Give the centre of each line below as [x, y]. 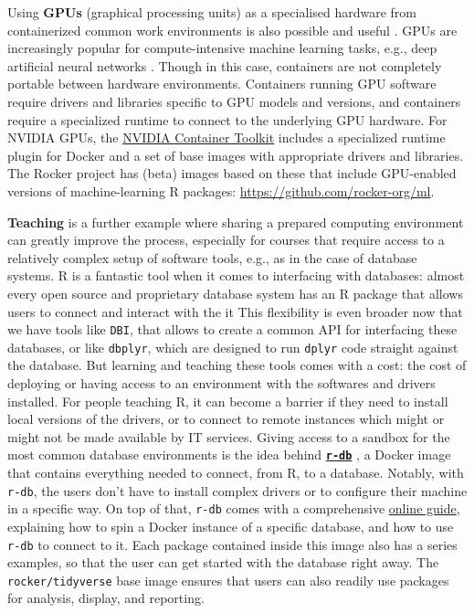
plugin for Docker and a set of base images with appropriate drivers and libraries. [236, 155]
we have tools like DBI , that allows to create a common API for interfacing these [232, 329]
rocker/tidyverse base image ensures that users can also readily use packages [228, 580]
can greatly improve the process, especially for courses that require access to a [226, 240]
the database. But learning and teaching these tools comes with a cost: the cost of [237, 365]
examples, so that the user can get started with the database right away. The [223, 562]
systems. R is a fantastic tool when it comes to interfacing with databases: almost [236, 275]
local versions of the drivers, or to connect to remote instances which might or [226, 419]
